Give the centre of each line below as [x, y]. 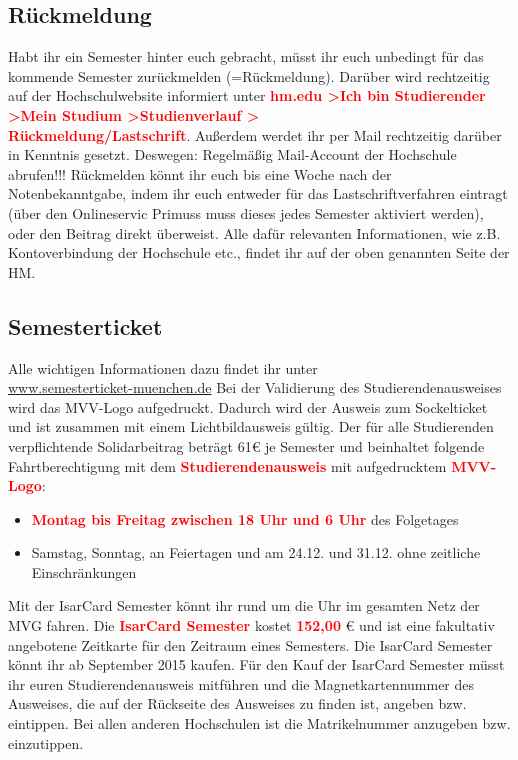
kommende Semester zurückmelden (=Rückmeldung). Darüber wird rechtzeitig [249, 75]
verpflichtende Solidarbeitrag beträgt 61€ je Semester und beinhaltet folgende [246, 445]
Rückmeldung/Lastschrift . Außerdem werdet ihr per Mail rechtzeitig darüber [255, 134]
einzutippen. [46, 742]
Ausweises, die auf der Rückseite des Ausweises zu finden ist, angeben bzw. [237, 703]
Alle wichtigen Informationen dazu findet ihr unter [163, 367]
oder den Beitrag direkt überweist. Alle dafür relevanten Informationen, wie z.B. [254, 232]
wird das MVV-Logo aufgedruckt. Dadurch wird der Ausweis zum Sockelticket [248, 406]
